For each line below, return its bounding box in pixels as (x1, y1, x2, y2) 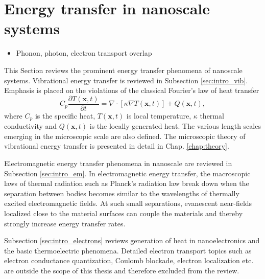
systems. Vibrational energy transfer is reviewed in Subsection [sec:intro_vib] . (4, 75, 248, 85)
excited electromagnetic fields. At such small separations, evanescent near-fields (4, 198, 252, 208)
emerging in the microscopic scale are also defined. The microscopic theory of (4, 130, 246, 141)
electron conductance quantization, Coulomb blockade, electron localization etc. (4, 255, 254, 266)
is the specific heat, (35, 110, 95, 121)
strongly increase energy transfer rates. (4, 218, 126, 228)
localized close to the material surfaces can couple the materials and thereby (4, 207, 243, 218)
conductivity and (4, 121, 57, 131)
